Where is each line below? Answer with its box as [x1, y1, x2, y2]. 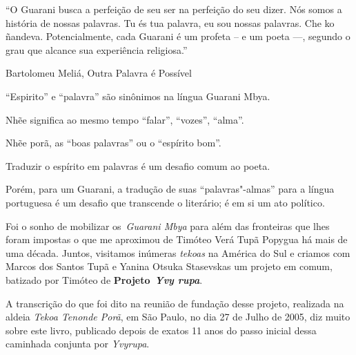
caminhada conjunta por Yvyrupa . [6, 336, 150, 351]
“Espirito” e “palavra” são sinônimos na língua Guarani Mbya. [6, 88, 270, 103]
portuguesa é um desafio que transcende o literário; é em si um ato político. [6, 195, 325, 209]
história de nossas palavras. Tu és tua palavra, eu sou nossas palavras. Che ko [6, 15, 335, 30]
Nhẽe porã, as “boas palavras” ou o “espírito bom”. [6, 135, 221, 150]
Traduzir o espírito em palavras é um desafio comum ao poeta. [6, 158, 270, 173]
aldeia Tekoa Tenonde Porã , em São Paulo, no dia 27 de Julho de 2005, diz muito [6, 309, 350, 324]
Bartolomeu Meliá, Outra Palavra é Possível [6, 66, 192, 80]
